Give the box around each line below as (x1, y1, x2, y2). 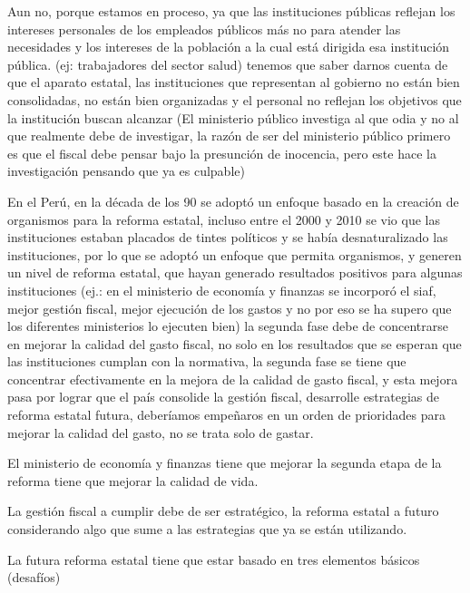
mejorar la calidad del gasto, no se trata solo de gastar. (7, 423, 314, 442)
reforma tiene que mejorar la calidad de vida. (7, 471, 259, 490)
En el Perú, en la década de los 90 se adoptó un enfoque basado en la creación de (7, 191, 459, 210)
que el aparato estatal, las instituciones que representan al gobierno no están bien (7, 73, 460, 92)
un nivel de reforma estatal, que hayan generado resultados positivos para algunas (7, 263, 463, 282)
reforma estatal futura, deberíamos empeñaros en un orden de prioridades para (7, 405, 446, 424)
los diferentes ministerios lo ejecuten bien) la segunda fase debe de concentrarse (7, 316, 448, 335)
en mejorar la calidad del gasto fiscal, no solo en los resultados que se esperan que (7, 334, 462, 353)
